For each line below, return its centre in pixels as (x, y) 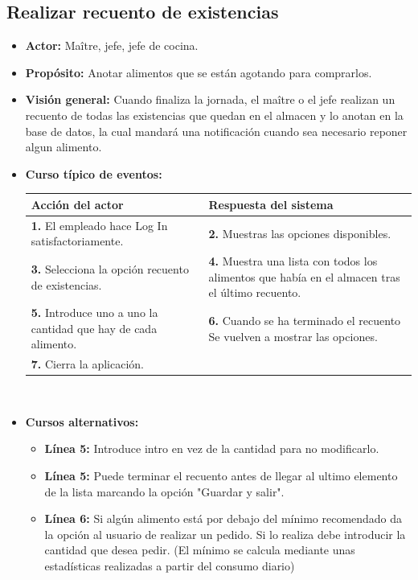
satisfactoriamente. (77, 241)
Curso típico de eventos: (94, 173)
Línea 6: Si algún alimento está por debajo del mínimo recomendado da (223, 518)
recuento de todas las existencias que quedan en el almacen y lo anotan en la (214, 115)
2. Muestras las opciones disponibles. (300, 233)
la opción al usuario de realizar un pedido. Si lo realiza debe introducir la (225, 534)
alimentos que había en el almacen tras (304, 276)
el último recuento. (255, 292)
